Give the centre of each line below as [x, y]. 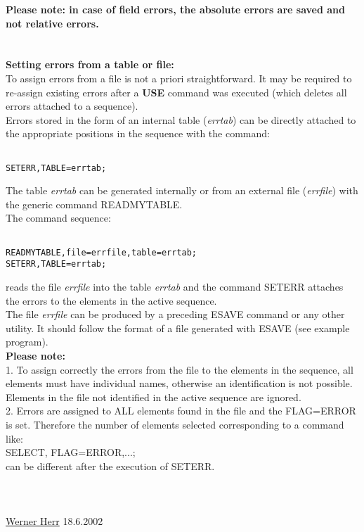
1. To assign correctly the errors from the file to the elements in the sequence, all [180, 369]
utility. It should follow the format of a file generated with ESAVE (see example [178, 328]
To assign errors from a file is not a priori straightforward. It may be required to [179, 78]
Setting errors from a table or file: [90, 64]
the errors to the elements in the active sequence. [111, 300]
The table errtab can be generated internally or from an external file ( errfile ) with [182, 190]
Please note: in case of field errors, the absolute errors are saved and [175, 9]
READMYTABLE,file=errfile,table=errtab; [102, 252]
